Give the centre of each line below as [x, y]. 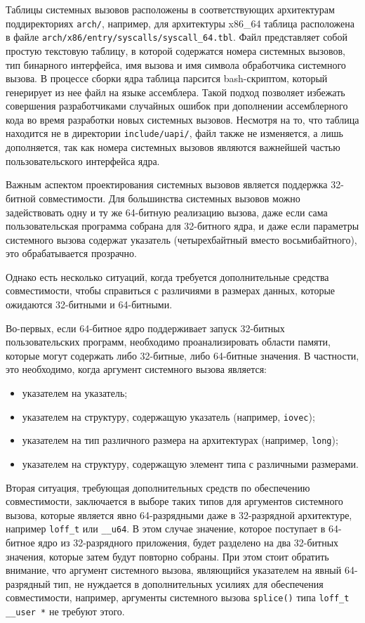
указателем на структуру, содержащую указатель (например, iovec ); [168, 416]
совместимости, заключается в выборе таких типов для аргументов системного [174, 501]
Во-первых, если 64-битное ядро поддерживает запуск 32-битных [145, 328]
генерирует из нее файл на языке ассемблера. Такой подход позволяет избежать [175, 92]
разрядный [28, 583]
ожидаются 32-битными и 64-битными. [89, 304]
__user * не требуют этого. [65, 611]
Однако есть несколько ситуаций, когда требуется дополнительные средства [167, 276]
